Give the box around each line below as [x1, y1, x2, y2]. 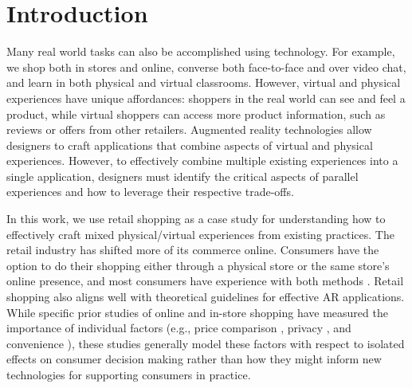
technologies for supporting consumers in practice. [6, 366, 251, 382]
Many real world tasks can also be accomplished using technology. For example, [6, 43, 395, 60]
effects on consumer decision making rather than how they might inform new [6, 351, 382, 367]
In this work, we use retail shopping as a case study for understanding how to [6, 210, 386, 227]
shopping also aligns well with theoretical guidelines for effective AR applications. [6, 288, 405, 305]
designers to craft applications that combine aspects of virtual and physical [6, 136, 373, 153]
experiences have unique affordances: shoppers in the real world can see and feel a [6, 89, 406, 106]
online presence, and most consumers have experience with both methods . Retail [6, 272, 404, 289]
